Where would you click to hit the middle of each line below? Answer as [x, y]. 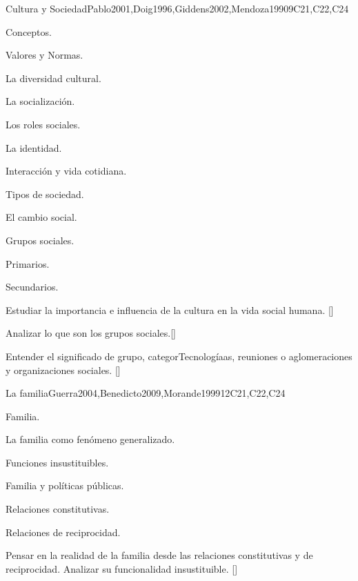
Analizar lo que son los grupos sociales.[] [91, 333]
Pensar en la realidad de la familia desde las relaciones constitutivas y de [159, 555]
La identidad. [34, 147]
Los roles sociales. [43, 124]
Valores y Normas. [44, 55]
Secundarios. [32, 287]
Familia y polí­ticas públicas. [65, 485]
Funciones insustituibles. [57, 462]
